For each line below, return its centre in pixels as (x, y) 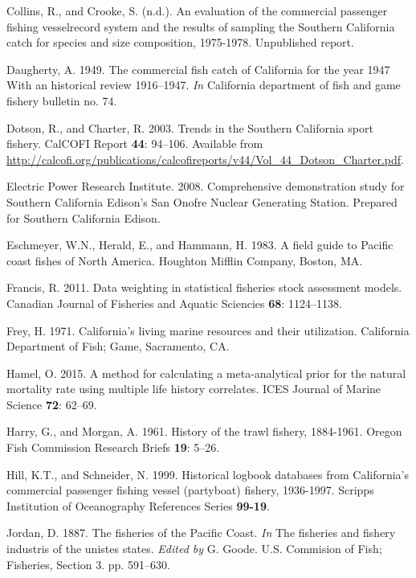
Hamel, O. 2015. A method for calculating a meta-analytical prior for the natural (206, 373)
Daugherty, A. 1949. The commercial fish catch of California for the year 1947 (198, 69)
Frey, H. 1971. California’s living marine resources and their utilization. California (208, 330)
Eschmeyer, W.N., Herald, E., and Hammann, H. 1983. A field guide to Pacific (200, 245)
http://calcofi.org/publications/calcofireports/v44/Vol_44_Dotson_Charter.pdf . (206, 159)
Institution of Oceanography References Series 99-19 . (138, 505)
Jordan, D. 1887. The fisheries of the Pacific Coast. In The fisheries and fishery (201, 533)
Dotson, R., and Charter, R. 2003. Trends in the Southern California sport (190, 127)
